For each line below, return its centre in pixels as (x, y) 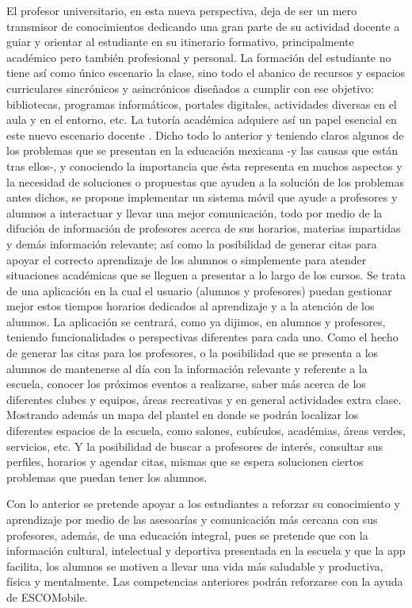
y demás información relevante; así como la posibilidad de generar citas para (192, 243)
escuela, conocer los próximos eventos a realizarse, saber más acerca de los (186, 384)
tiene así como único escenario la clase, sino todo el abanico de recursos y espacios (206, 73)
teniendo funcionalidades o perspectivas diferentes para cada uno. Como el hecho (202, 337)
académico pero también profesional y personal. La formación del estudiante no (199, 57)
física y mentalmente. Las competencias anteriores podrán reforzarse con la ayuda (205, 581)
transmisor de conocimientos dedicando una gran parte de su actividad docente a (203, 26)
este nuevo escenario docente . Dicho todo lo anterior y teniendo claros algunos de (205, 135)
